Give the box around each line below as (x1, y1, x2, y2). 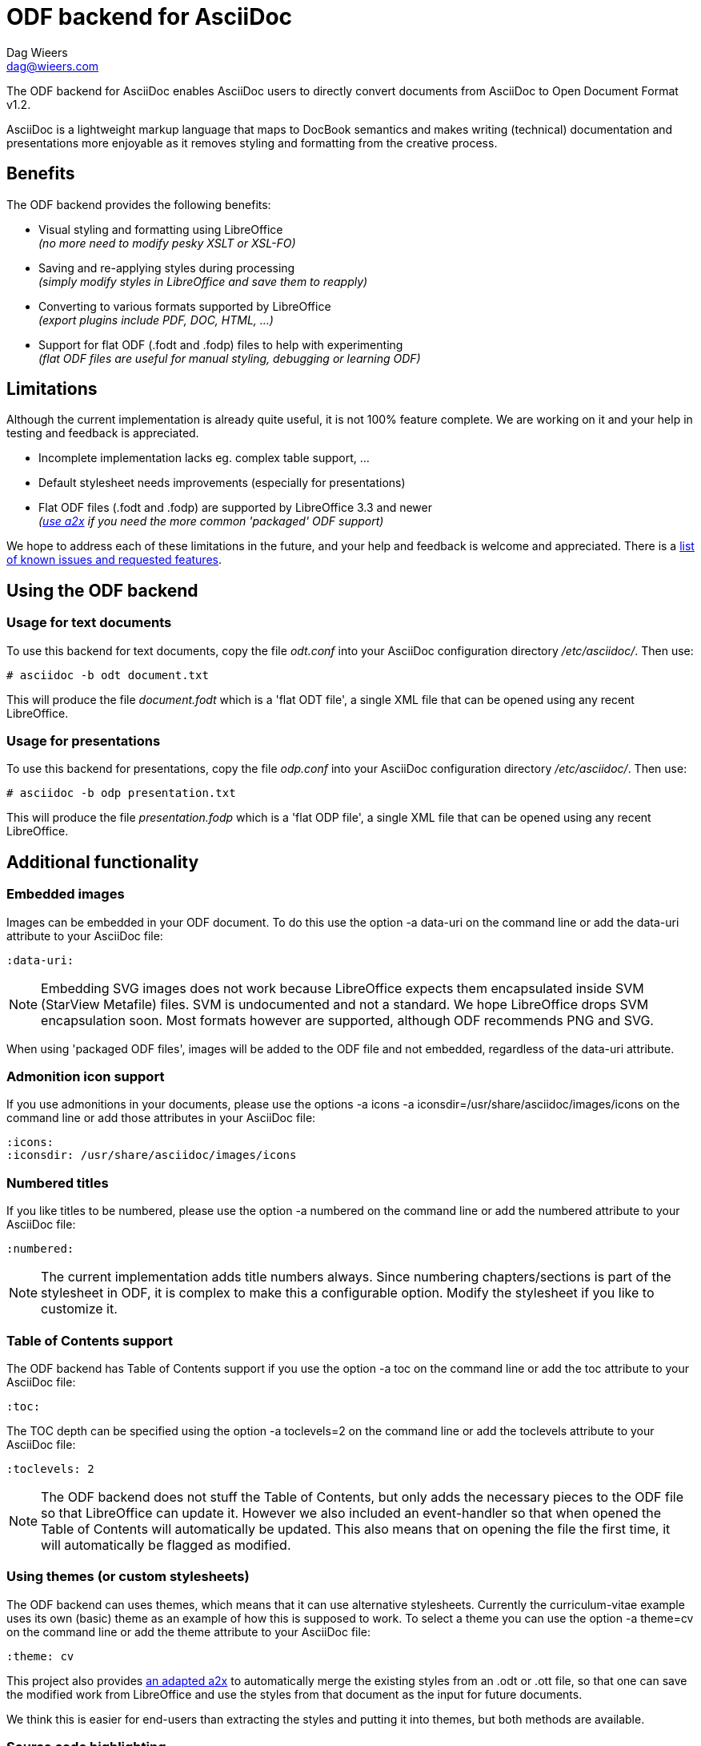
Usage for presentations (6, 733, 161, 750)
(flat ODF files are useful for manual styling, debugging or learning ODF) (38, 351, 421, 365)
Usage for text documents (6, 614, 172, 631)
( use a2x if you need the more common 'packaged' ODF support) (38, 514, 384, 529)
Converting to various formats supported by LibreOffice (38, 299, 331, 313)
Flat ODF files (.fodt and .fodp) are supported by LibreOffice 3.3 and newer (38, 501, 433, 515)
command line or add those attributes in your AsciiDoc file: (6, 1111, 316, 1125)
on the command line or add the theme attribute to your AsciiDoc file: (6, 1624, 371, 1639)
